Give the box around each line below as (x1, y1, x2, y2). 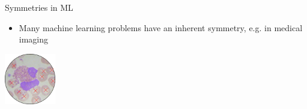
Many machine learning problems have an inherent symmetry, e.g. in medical (19, 21, 303, 34)
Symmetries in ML (5, 1, 73, 13)
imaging (19, 33, 49, 46)
